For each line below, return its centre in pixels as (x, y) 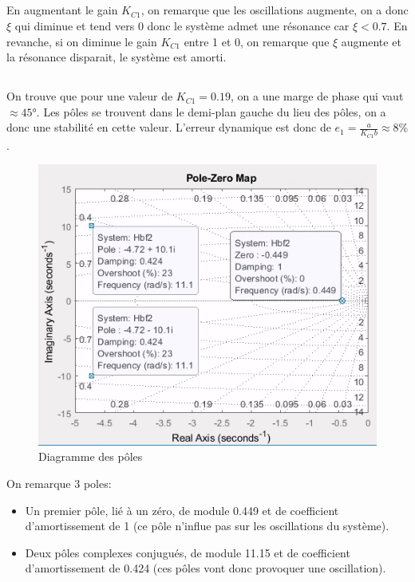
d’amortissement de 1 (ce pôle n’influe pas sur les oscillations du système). (207, 526)
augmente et (371, 41)
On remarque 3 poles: (59, 483)
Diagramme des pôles (91, 456)
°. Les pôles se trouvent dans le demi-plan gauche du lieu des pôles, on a (209, 111)
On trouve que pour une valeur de (90, 96)
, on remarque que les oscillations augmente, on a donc (275, 10)
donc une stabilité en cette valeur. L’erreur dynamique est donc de (169, 127)
